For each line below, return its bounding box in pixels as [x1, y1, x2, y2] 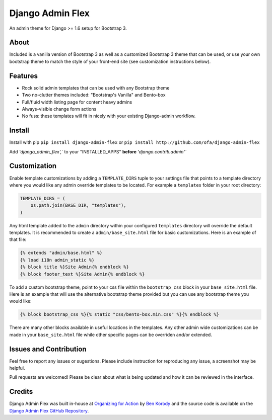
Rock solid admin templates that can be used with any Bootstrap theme [22, 85, 170, 91]
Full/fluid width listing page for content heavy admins [22, 99, 132, 105]
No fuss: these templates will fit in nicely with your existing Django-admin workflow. [22, 113, 196, 119]
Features [9, 71, 38, 80]
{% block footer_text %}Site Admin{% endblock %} [20, 271, 145, 277]
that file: [9, 236, 27, 242]
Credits [9, 387, 33, 396]
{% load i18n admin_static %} [20, 257, 95, 263]
